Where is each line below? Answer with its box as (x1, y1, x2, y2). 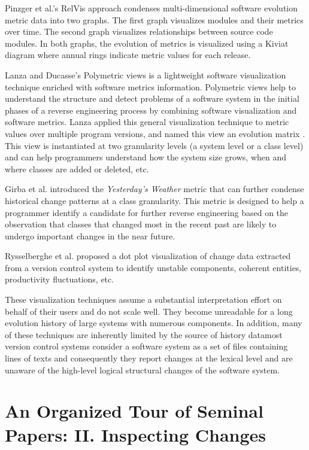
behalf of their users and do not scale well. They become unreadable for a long (5, 305, 293, 317)
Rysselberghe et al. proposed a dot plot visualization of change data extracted (5, 250, 291, 262)
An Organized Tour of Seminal (5, 399, 263, 423)
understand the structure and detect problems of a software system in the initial (5, 92, 299, 105)
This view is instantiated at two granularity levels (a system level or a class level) (5, 139, 304, 151)
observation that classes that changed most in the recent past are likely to (5, 218, 277, 230)
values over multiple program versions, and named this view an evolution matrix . (5, 127, 305, 139)
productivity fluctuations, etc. (5, 273, 114, 285)
